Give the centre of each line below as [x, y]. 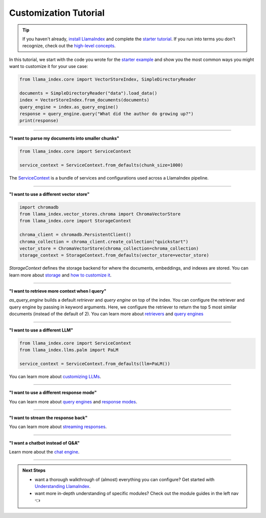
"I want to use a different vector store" [49, 194]
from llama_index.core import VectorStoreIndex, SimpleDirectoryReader [108, 79]
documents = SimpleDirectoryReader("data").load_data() [88, 93]
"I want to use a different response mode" [53, 393]
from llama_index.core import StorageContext [75, 221]
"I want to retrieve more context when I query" [58, 291]
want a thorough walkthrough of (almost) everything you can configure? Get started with [125, 479]
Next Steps [34, 470]
